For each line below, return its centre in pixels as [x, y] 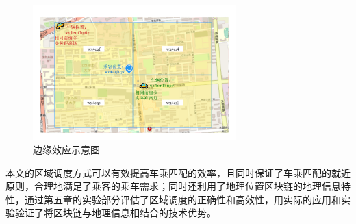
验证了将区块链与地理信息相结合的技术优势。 [115, 213]
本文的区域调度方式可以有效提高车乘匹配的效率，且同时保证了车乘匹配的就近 [178, 172]
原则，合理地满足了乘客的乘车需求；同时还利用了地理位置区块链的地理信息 [173, 186]
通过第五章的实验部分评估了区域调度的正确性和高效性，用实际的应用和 [182, 199]
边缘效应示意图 [66, 150]
